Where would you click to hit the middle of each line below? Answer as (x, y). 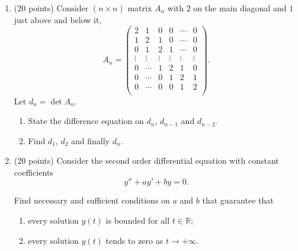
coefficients (33, 172)
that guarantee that (238, 200)
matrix (140, 8)
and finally (90, 140)
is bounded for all (138, 220)
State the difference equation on (86, 121)
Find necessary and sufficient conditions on (92, 200)
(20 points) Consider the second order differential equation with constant (146, 161)
